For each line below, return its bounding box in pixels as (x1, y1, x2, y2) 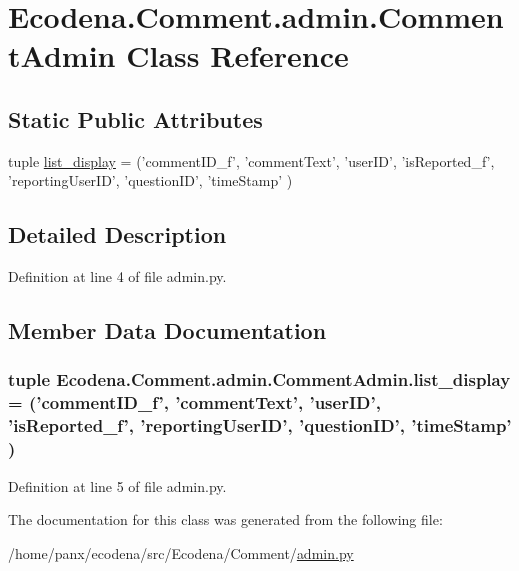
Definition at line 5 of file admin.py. (8, 475, 227, 496)
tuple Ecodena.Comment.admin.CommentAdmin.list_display (8, 367, 511, 392)
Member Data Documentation (8, 315, 327, 346)
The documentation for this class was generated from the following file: (8, 509, 443, 530)
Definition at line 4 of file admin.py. (8, 266, 227, 287)
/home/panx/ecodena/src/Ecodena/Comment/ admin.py (8, 542, 354, 563)
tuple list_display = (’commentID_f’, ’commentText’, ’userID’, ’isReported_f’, (8, 150, 495, 171)
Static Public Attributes (8, 103, 263, 134)
